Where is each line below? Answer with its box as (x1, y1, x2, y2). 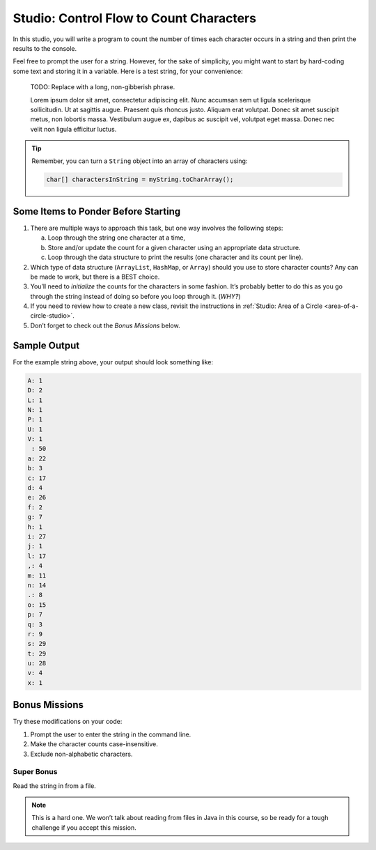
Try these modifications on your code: (13, 718, 123, 726)
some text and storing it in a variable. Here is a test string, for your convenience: (13, 67, 243, 75)
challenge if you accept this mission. (31, 823, 136, 832)
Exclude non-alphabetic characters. (30, 750, 133, 758)
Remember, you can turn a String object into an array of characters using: (31, 157, 248, 165)
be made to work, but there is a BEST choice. (30, 272, 160, 281)
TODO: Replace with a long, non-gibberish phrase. (30, 83, 175, 91)
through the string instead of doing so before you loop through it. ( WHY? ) (30, 292, 241, 300)
